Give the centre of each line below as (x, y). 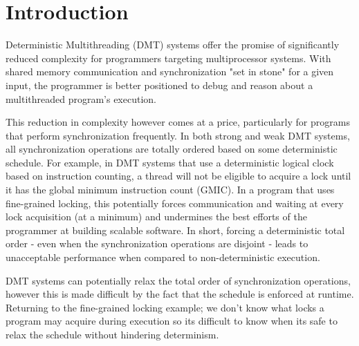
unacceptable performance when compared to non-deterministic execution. (163, 257)
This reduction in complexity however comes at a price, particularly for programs (178, 122)
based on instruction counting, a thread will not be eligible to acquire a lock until (178, 176)
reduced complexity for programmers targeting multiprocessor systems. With (168, 58)
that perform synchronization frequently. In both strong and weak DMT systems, (178, 135)
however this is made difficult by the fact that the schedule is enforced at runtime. (180, 294)
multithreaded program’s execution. (81, 98)
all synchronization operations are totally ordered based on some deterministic (172, 149)
